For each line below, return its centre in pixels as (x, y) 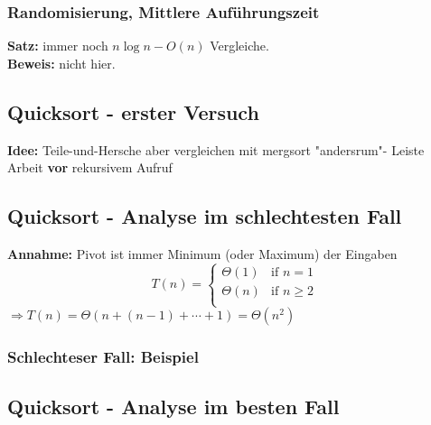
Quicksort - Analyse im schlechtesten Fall (205, 216)
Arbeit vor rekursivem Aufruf (90, 167)
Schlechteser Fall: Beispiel (103, 357)
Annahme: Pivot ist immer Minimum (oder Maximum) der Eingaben (202, 254)
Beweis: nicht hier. (61, 63)
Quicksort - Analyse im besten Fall (173, 407)
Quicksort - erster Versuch (133, 111)
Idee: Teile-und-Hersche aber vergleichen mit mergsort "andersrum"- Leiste (216, 149)
